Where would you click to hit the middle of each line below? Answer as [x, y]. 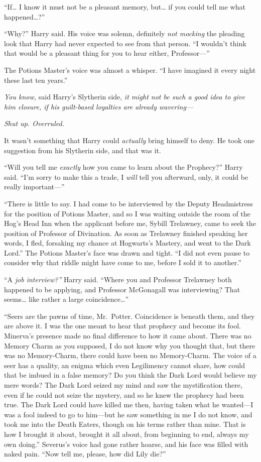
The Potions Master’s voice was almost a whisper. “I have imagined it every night [130, 70]
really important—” [34, 187]
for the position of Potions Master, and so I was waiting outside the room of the [127, 213]
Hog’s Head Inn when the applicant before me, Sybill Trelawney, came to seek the [130, 223]
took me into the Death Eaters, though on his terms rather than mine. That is [125, 424]
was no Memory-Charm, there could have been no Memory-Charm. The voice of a [130, 355]
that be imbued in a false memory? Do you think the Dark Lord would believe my [130, 375]
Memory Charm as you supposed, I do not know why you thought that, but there [130, 345]
